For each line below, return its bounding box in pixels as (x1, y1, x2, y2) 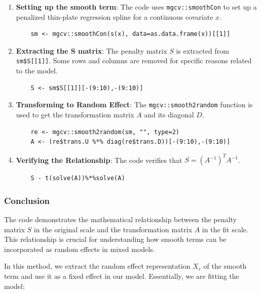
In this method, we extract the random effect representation (4, 261, 191, 271)
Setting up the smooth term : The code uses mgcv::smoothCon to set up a (16, 2, 257, 12)
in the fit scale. (202, 224, 248, 234)
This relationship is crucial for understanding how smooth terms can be (4, 234, 227, 244)
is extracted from (176, 45, 229, 56)
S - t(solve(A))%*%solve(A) (30, 175, 125, 182)
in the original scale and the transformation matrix (33, 224, 193, 234)
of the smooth (203, 261, 247, 271)
